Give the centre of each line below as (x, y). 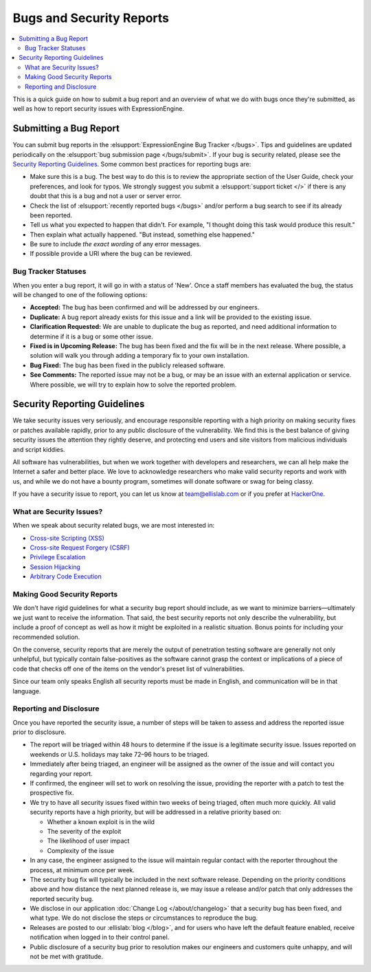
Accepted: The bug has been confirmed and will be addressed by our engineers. (145, 307)
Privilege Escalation (58, 557)
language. (27, 691)
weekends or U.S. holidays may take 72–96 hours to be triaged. (120, 754)
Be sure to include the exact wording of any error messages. (116, 244)
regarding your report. (61, 773)
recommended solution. (46, 637)
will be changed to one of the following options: (80, 295)
